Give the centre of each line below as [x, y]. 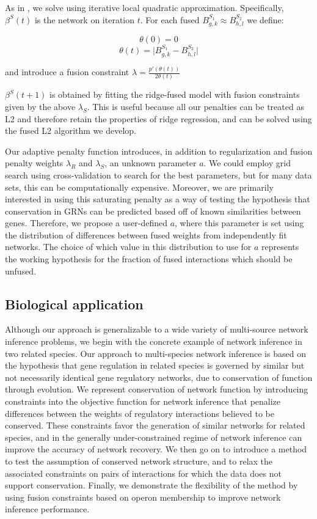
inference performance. [47, 509]
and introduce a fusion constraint [67, 72]
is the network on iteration [85, 19]
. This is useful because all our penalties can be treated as [195, 106]
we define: [265, 19]
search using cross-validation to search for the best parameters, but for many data [158, 175]
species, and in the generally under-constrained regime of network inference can [154, 437]
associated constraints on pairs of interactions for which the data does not [143, 473]
